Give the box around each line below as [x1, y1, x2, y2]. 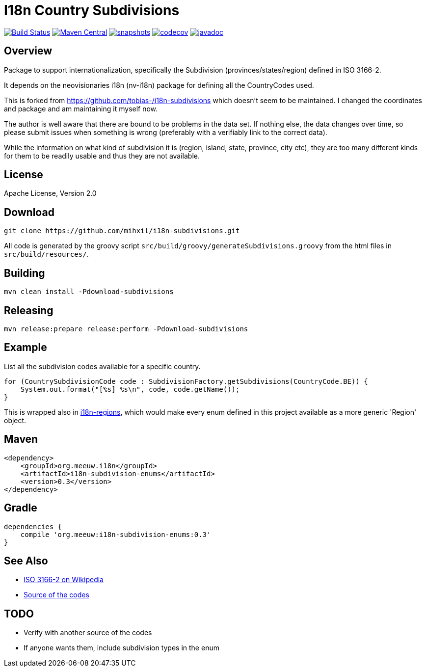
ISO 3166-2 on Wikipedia [24, 575, 104, 584]
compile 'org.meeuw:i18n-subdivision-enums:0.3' [20, 530, 211, 538]
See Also [4, 554, 48, 567]
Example [4, 341, 47, 354]
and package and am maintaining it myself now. [4, 104, 158, 113]
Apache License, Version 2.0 [4, 189, 97, 198]
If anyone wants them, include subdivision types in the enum [24, 644, 219, 652]
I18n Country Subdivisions [4, 2, 180, 19]
